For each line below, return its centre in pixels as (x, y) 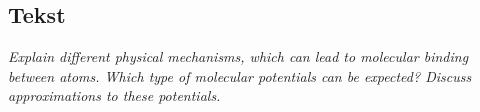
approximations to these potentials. (114, 95)
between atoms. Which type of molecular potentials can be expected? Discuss (240, 75)
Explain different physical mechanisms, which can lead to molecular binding (238, 56)
